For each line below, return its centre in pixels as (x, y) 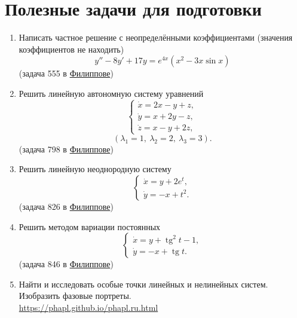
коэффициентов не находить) (71, 49)
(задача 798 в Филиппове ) (66, 149)
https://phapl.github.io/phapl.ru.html (88, 307)
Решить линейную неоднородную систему (95, 169)
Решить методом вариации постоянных (90, 226)
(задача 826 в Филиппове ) (66, 206)
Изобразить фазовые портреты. (75, 296)
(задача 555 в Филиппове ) (66, 73)
